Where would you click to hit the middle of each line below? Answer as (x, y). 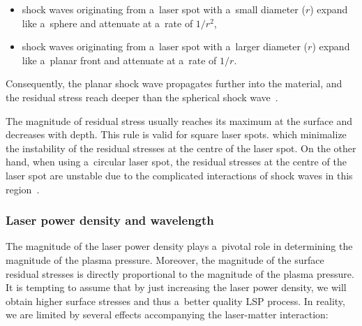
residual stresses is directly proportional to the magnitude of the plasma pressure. (180, 273)
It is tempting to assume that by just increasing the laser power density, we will (176, 287)
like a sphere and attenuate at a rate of (107, 23)
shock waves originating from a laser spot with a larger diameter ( (165, 46)
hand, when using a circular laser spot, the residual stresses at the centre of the (176, 162)
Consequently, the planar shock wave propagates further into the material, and (174, 83)
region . (23, 189)
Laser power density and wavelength (110, 220)
